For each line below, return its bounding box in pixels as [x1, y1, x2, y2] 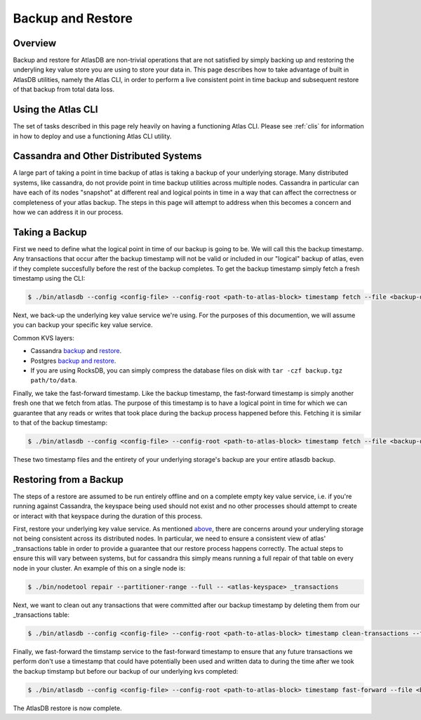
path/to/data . [30, 376, 77, 385]
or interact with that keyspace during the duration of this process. [13, 512, 203, 520]
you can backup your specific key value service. [13, 321, 153, 329]
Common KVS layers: [13, 333, 75, 342]
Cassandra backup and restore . [30, 347, 122, 355]
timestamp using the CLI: [13, 274, 86, 283]
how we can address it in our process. [13, 208, 123, 216]
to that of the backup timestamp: [13, 418, 108, 427]
